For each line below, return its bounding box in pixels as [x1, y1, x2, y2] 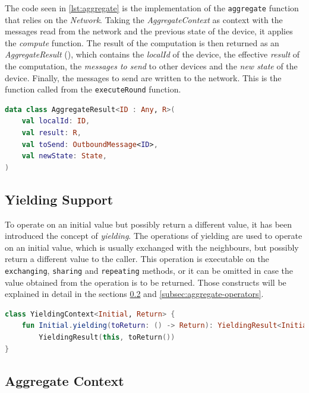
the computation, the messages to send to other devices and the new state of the [5, 60, 298, 72]
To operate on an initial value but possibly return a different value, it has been [5, 218, 292, 230]
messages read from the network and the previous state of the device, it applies [5, 25, 293, 37]
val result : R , [21, 129, 81, 138]
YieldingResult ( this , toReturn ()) [39, 333, 175, 342]
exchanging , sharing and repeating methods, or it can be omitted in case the [5, 264, 294, 277]
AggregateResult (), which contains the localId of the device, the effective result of [5, 48, 300, 60]
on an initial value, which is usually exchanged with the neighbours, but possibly [5, 241, 299, 253]
